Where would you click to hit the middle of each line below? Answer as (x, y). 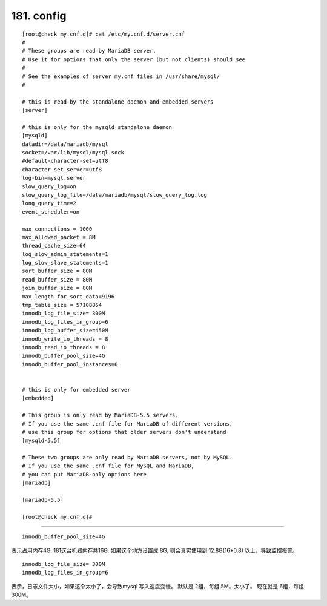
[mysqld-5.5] (41, 441)
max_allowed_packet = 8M (59, 237)
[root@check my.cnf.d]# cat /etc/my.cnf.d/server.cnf (103, 34)
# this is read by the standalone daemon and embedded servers (118, 102)
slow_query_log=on (49, 186)
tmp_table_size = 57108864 (62, 305)
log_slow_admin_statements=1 (65, 254)
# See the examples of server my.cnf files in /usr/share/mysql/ (121, 76)
